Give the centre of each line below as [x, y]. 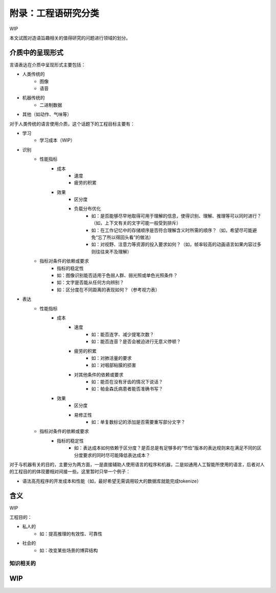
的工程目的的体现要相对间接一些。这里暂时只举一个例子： [70, 472]
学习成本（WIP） [57, 140]
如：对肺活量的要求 [111, 358]
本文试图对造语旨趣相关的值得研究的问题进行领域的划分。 [70, 38]
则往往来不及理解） [111, 252]
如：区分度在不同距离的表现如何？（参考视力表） [108, 289]
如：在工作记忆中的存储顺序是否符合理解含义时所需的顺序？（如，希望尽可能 [172, 230]
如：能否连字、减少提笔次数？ [123, 334]
